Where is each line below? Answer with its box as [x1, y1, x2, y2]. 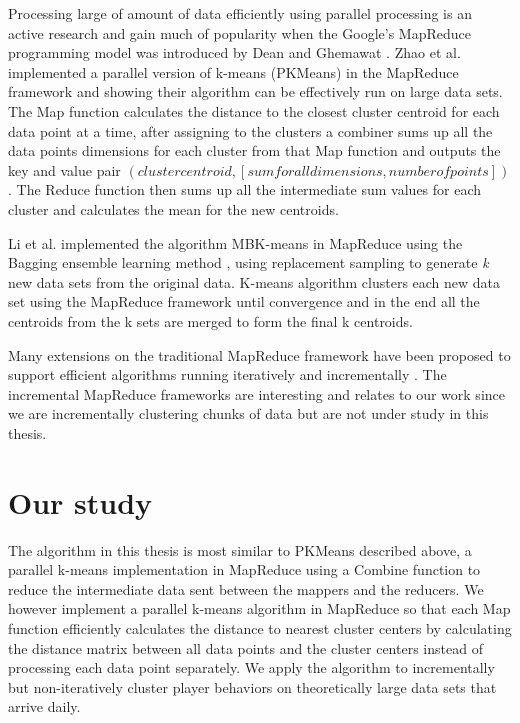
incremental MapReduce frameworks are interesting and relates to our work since [8, 383, 505, 404]
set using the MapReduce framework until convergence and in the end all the [8, 291, 480, 312]
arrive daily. [8, 696, 81, 717]
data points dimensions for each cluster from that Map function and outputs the [8, 140, 501, 161]
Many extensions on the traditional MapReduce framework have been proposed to [8, 344, 511, 365]
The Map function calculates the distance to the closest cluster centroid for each [8, 100, 500, 121]
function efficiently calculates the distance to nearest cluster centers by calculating [8, 617, 512, 638]
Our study [8, 481, 153, 522]
